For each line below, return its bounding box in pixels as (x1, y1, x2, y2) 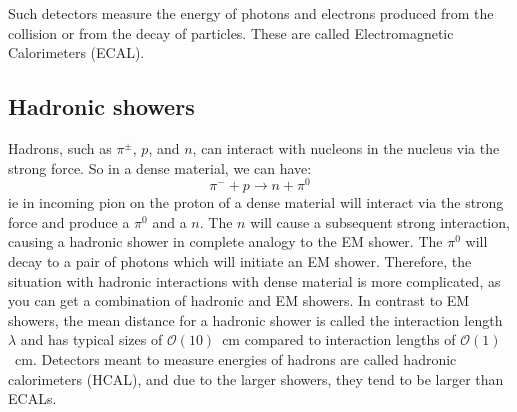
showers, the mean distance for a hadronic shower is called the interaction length (8, 309, 503, 330)
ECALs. (8, 388, 57, 409)
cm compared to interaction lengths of (222, 329, 456, 350)
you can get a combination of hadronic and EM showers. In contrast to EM (8, 290, 470, 311)
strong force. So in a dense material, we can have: (8, 157, 312, 178)
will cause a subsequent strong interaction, (250, 211, 510, 232)
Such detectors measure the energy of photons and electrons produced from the (8, 3, 494, 23)
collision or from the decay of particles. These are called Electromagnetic (8, 22, 454, 43)
